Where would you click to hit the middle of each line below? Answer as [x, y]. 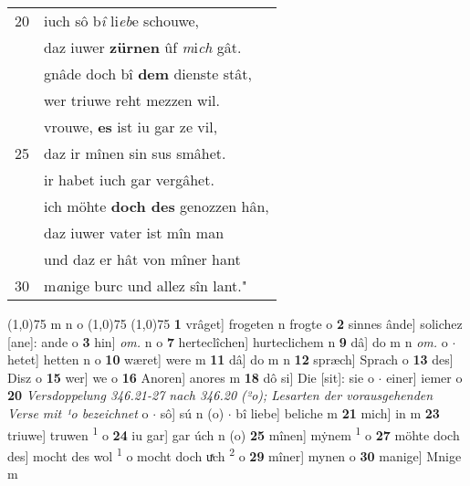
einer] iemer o [424, 377]
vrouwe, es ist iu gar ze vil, [131, 127]
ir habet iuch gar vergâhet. [129, 180]
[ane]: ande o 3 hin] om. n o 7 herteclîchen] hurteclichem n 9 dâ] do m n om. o [228, 341]
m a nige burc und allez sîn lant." [146, 285]
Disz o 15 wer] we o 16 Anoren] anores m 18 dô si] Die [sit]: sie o [191, 377]
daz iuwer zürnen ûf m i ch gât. [143, 47]
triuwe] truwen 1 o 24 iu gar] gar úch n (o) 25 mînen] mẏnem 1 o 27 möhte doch [234, 433]
